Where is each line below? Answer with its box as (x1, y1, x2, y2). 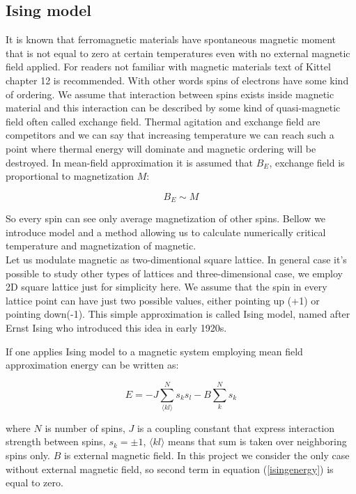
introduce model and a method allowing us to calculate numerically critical (6, 224, 326, 239)
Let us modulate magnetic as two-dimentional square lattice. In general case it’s (6, 252, 347, 266)
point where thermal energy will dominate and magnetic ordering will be (6, 141, 316, 155)
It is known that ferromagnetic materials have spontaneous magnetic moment (6, 32, 336, 47)
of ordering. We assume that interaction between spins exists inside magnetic (6, 86, 334, 101)
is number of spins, (45, 420, 125, 435)
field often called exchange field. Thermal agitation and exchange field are (6, 114, 320, 128)
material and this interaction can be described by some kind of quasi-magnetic (6, 100, 341, 115)
